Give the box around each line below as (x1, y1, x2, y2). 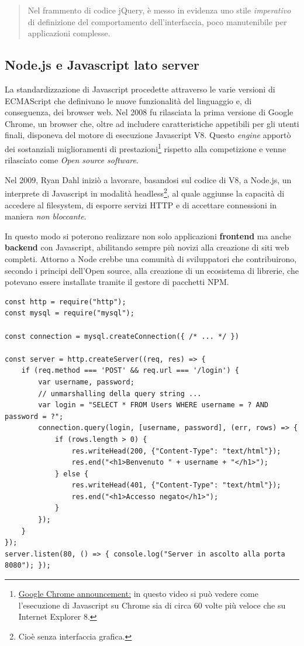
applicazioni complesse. (27, 27, 110, 39)
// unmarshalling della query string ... (38, 389, 202, 398)
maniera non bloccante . (5, 210, 87, 222)
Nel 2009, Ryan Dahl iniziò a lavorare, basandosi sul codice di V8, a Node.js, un (5, 173, 292, 185)
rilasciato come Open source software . (5, 154, 139, 166)
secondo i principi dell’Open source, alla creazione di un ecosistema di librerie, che (5, 264, 299, 276)
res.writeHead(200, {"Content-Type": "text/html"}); (71, 446, 281, 455)
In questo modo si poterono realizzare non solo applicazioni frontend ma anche (5, 229, 291, 242)
